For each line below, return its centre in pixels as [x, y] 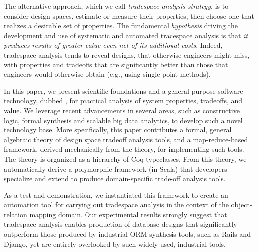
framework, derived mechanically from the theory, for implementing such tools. [124, 149]
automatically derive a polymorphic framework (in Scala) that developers [116, 168]
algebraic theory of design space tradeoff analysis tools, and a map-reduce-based [126, 139]
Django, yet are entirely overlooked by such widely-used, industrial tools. [115, 243]
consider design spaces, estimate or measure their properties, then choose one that [129, 16]
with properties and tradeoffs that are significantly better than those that [116, 64]
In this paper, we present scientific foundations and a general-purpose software [124, 91]
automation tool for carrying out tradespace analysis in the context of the [116, 205]
